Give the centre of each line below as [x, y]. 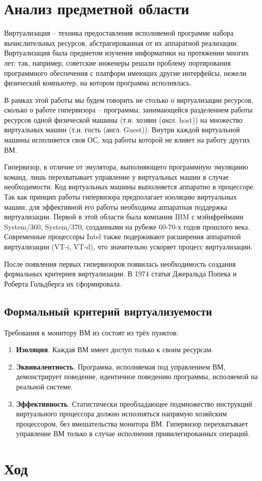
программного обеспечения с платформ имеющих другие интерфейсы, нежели [125, 73]
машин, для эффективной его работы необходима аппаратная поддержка [116, 206]
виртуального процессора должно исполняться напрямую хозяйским [121, 414]
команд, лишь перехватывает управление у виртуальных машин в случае [117, 176]
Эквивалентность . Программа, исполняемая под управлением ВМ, [121, 366]
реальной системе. [44, 386]
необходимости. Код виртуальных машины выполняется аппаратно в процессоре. [130, 187]
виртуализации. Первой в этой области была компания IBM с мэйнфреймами [124, 217]
